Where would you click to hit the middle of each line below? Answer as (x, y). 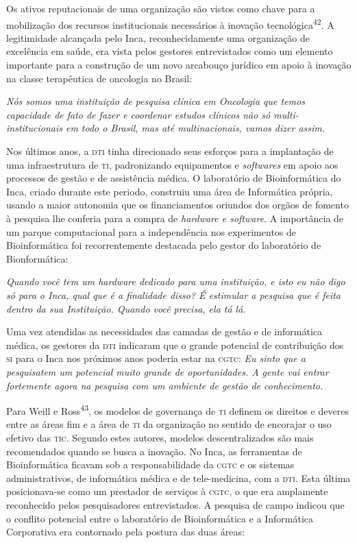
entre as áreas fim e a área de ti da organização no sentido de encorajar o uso (169, 424)
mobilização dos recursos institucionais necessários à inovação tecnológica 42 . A (170, 23)
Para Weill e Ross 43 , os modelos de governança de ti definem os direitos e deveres (177, 410)
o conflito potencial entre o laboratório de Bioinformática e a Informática (160, 518)
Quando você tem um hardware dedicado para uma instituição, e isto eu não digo (176, 281)
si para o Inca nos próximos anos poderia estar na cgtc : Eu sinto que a (156, 358)
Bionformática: (37, 258)
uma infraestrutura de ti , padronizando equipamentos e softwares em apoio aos (172, 164)
